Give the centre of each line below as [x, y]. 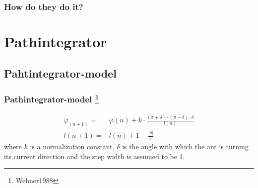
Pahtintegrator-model [60, 73]
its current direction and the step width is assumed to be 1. [95, 156]
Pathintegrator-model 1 [52, 98]
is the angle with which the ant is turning [185, 146]
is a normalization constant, [72, 146]
